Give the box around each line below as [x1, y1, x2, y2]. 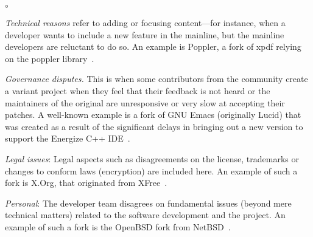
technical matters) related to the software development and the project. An [5, 208, 286, 221]
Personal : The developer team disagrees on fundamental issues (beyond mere [5, 196, 292, 209]
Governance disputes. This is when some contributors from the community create [5, 72, 308, 85]
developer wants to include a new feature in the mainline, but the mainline [5, 28, 284, 41]
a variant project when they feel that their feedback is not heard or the [5, 84, 270, 97]
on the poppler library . [5, 52, 94, 64]
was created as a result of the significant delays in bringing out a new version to [5, 120, 303, 132]
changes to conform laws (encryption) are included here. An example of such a [5, 164, 298, 177]
